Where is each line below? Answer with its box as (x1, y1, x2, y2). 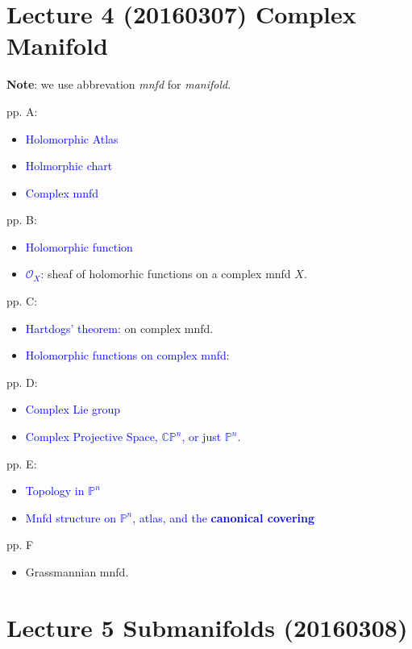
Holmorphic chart (25, 157, 113, 174)
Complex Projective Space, (25, 428, 158, 445)
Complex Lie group (25, 401, 121, 418)
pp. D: (6, 373, 38, 390)
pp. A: (6, 102, 38, 119)
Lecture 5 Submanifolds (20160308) (6, 610, 408, 643)
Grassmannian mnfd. (25, 564, 129, 580)
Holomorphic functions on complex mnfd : (25, 347, 230, 364)
